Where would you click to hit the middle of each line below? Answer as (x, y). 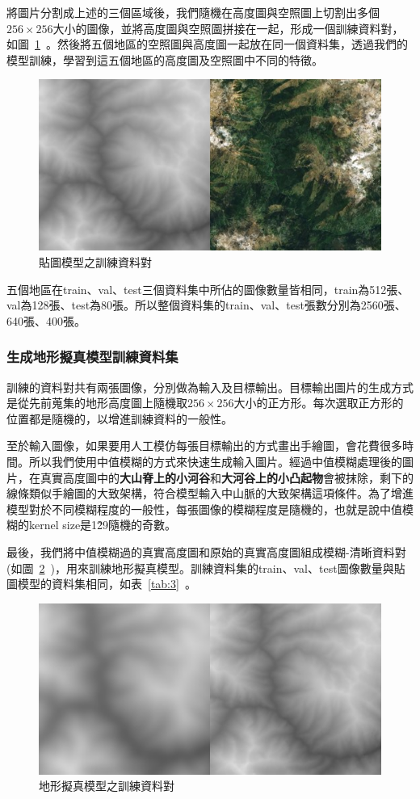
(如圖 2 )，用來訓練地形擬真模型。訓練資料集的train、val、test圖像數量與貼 (206, 568)
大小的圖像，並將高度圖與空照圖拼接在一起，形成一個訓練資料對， (228, 28)
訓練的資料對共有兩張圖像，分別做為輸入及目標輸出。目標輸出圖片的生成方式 (210, 387)
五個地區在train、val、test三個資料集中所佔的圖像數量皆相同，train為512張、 (208, 289)
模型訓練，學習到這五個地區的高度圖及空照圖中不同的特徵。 (165, 59)
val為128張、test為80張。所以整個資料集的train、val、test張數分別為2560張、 (206, 305)
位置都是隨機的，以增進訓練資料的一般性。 (120, 418)
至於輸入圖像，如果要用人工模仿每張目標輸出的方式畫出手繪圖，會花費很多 (204, 446)
